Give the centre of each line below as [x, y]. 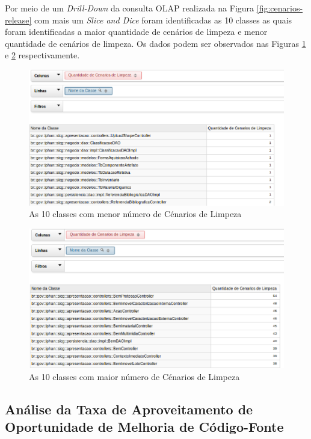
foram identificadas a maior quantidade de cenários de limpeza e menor [136, 32]
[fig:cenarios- [280, 8]
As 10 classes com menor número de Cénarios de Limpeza [135, 214]
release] [18, 20]
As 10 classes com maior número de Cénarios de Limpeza [134, 376]
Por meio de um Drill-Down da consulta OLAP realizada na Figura [130, 8]
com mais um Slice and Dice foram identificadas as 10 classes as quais [163, 20]
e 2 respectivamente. [42, 55]
